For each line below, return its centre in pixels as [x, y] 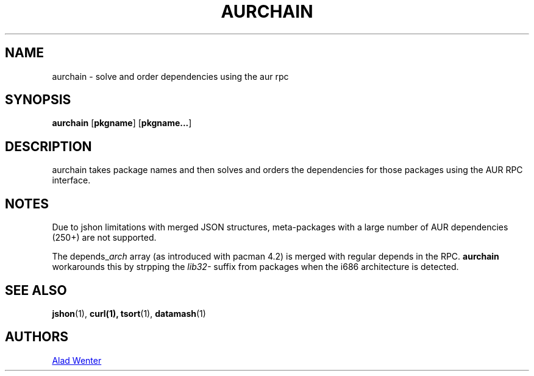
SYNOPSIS [38, 100]
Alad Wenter [77, 360]
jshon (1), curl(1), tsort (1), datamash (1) [129, 313]
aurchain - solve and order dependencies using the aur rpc [170, 76]
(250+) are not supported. [104, 238]
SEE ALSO [36, 290]
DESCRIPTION [48, 146]
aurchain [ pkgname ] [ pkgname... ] [122, 123]
